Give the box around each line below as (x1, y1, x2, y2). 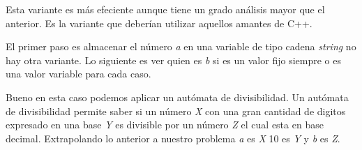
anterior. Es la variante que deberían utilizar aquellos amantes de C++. (6, 15, 312, 30)
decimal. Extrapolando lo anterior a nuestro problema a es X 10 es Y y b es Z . (6, 130, 340, 145)
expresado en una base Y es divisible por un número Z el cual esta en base (6, 117, 324, 132)
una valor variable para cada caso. (6, 66, 151, 81)
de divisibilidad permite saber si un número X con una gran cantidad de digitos (6, 103, 346, 118)
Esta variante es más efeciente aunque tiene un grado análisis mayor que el (6, 2, 325, 16)
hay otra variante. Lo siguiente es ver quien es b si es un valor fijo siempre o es (6, 52, 341, 67)
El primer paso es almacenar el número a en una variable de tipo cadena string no (6, 39, 356, 54)
